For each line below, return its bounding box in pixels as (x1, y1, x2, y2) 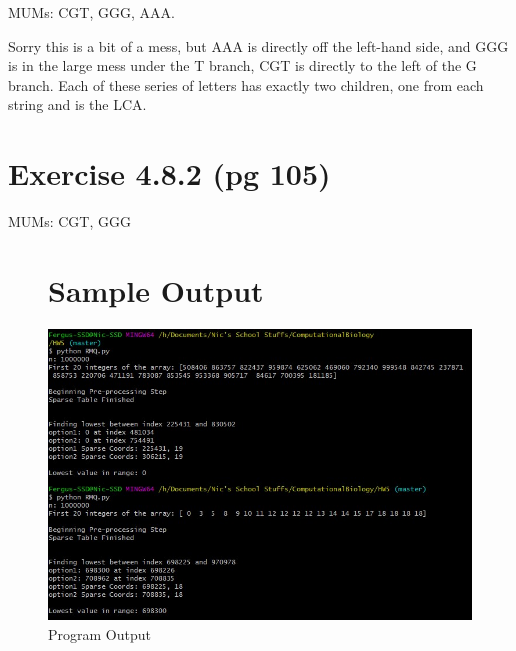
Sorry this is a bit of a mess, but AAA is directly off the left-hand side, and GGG (8, 35, 509, 56)
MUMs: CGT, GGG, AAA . (8, 2, 175, 22)
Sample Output (48, 269, 264, 310)
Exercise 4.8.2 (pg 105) (8, 153, 331, 194)
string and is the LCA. (8, 94, 147, 115)
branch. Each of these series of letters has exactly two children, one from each (8, 74, 484, 95)
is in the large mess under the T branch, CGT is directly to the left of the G (8, 55, 477, 76)
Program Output (48, 623, 151, 644)
